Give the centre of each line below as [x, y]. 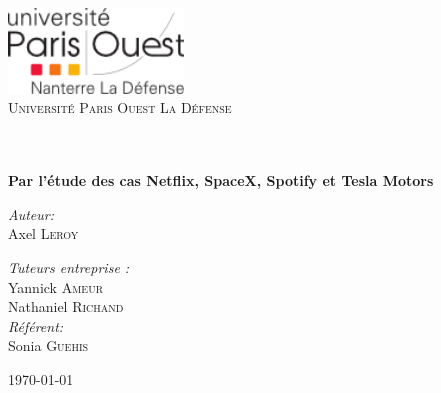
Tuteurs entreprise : [69, 266]
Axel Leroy [43, 233]
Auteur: [31, 213]
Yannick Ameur [56, 286]
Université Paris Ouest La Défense [120, 107]
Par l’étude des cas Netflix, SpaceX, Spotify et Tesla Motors [221, 180]
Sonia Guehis [48, 345]
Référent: [36, 325]
